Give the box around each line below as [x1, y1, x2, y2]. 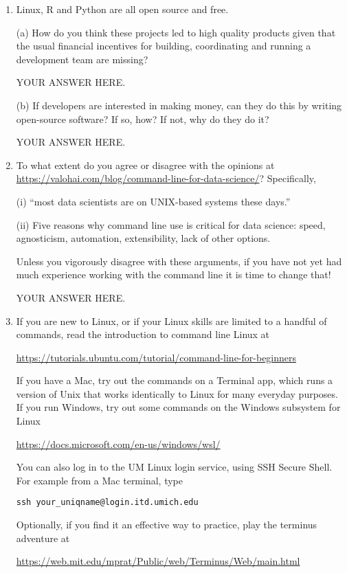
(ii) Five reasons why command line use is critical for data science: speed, [16, 217, 326, 232]
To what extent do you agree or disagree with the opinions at [16, 157, 275, 172]
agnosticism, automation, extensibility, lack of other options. [16, 231, 271, 245]
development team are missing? [16, 52, 148, 66]
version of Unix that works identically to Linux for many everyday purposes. [16, 386, 338, 401]
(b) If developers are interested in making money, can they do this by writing [16, 98, 342, 112]
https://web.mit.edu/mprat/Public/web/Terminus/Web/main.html [16, 554, 300, 568]
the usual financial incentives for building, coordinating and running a [16, 38, 311, 53]
